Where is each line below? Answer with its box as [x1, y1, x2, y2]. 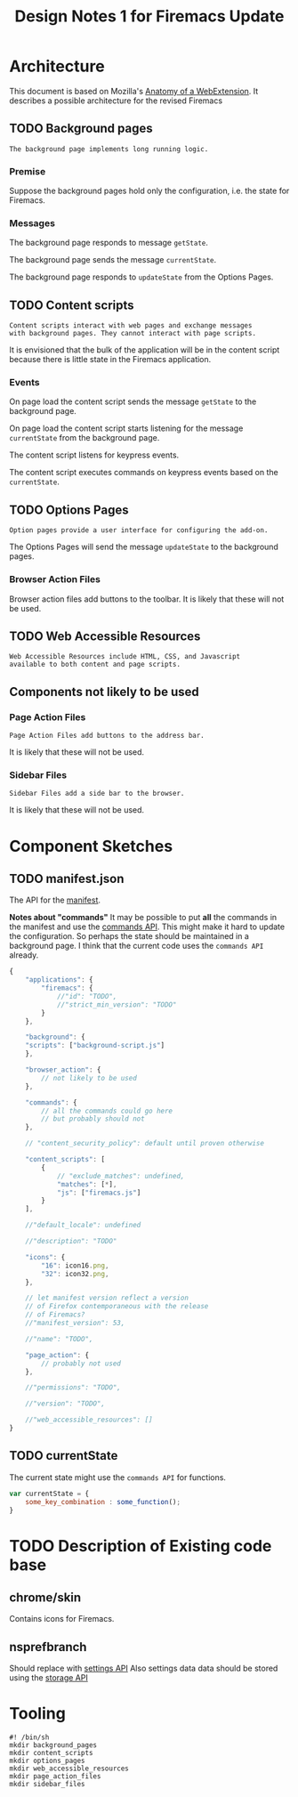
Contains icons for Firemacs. [9, 1614, 115, 1624]
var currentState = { [9, 1489, 90, 1498]
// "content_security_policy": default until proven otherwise [25, 1139, 265, 1148]
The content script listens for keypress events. [9, 449, 180, 460]
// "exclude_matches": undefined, [56, 1171, 185, 1180]
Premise [9, 165, 46, 177]
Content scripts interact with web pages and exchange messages [9, 321, 253, 330]
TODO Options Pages [9, 502, 129, 517]
